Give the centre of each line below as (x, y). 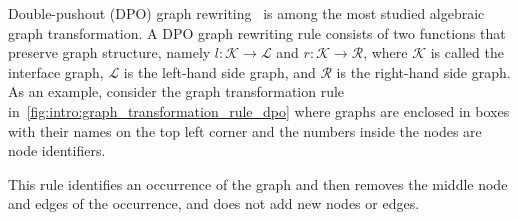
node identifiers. (57, 150)
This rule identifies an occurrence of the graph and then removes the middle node (258, 183)
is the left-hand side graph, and (219, 71)
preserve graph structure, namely (109, 52)
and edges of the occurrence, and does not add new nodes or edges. (214, 203)
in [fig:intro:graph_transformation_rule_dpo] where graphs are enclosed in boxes (259, 110)
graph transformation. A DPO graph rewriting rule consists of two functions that (257, 32)
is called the (467, 52)
